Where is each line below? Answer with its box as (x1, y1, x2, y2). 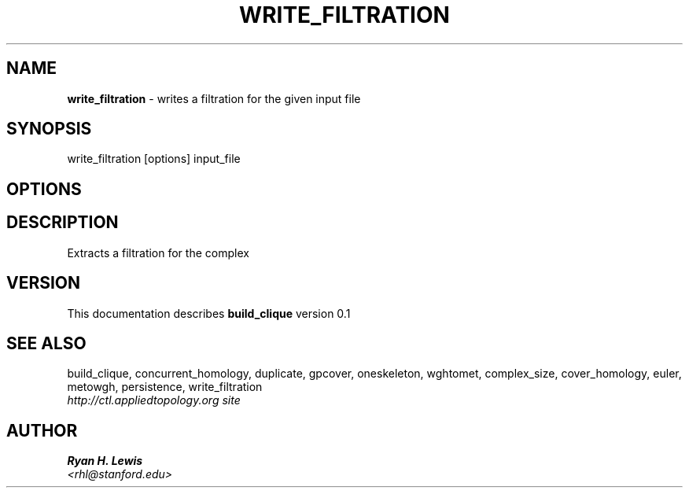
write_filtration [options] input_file (67, 152, 241, 166)
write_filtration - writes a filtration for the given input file (67, 91, 361, 105)
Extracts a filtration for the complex (67, 245, 249, 260)
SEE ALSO (6, 333, 87, 353)
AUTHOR (6, 420, 78, 441)
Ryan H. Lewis (67, 454, 143, 468)
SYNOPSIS (6, 119, 92, 139)
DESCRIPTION (6, 212, 119, 233)
